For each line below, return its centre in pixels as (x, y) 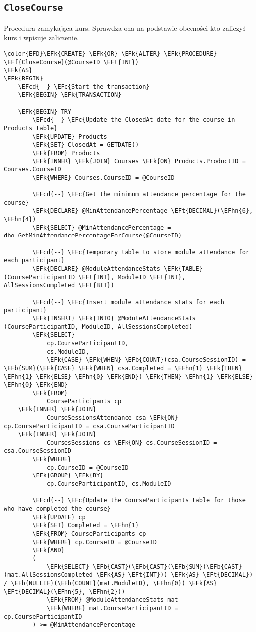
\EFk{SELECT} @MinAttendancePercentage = (102, 227)
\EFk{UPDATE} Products (70, 136)
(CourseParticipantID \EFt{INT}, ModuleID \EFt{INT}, (95, 277)
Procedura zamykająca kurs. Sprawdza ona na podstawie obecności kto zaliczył (125, 28)
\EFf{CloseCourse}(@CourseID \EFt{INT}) (72, 62)
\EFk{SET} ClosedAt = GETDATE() (86, 145)
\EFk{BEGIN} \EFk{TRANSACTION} (70, 95)
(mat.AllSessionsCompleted (48, 575)
